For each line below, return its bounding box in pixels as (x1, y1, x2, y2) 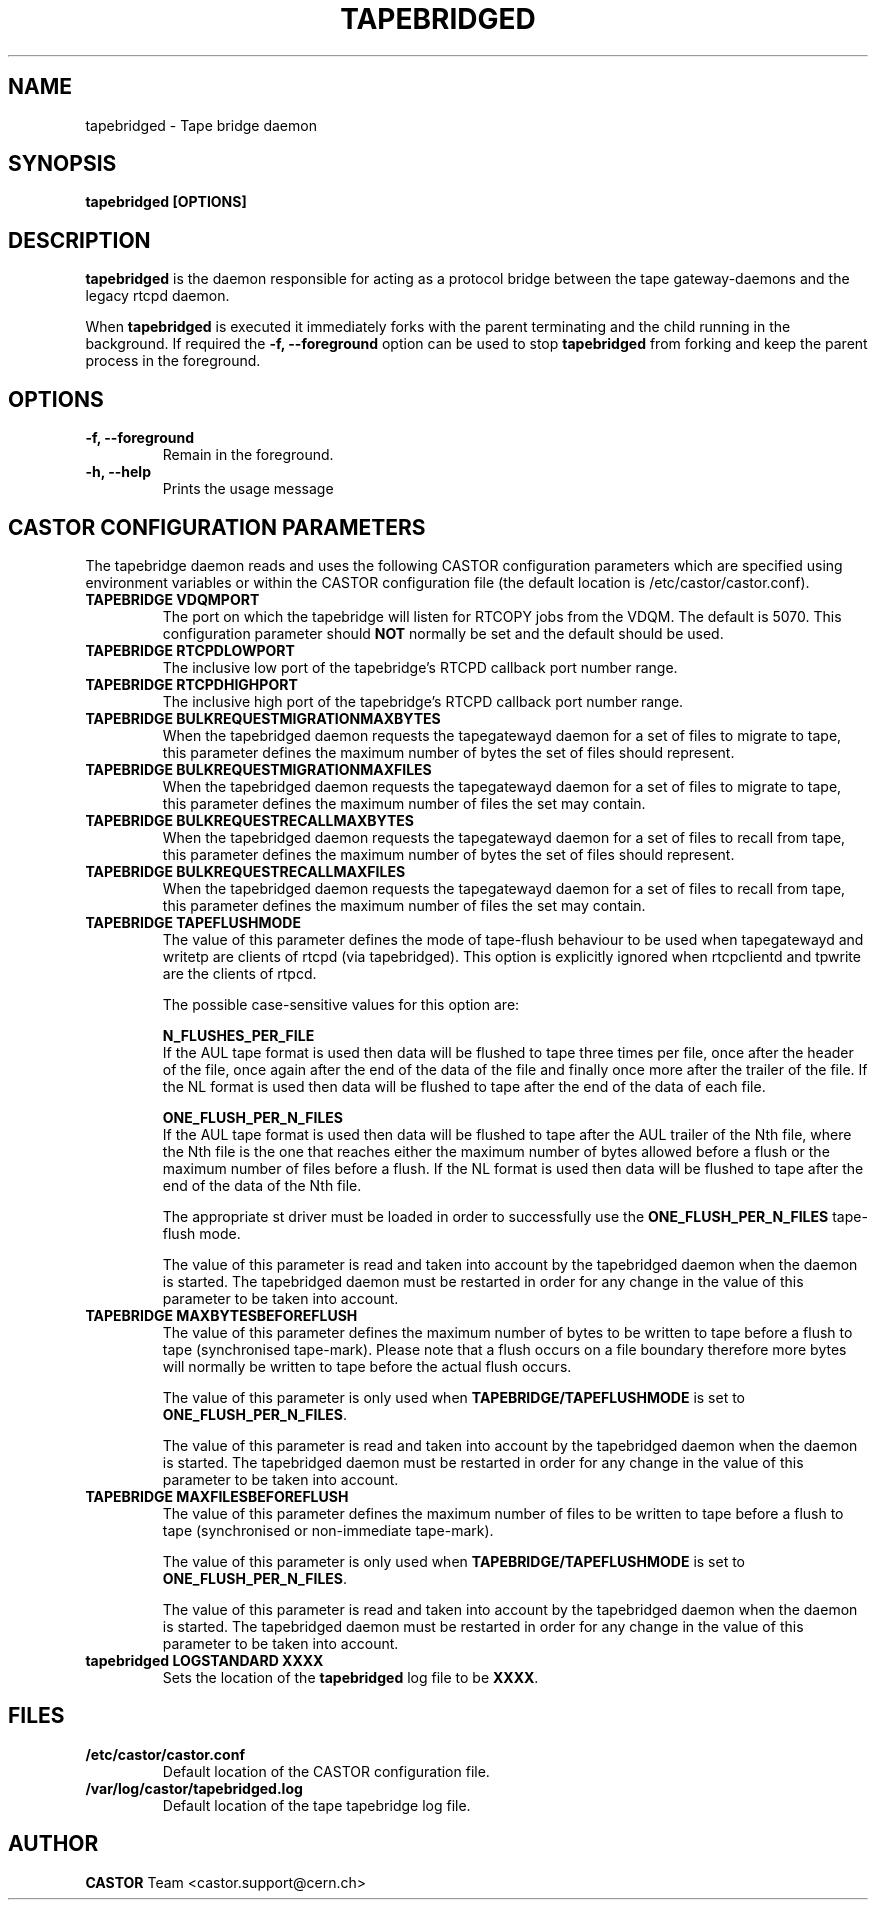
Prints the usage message (162, 480, 334, 498)
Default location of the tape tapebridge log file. (162, 1796, 471, 1814)
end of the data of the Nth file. (162, 1176, 362, 1194)
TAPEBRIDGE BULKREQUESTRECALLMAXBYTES (85, 811, 414, 829)
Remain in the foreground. (162, 446, 334, 464)
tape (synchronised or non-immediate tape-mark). (162, 1521, 494, 1539)
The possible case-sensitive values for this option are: (162, 995, 520, 1013)
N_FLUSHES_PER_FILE (162, 1026, 315, 1044)
